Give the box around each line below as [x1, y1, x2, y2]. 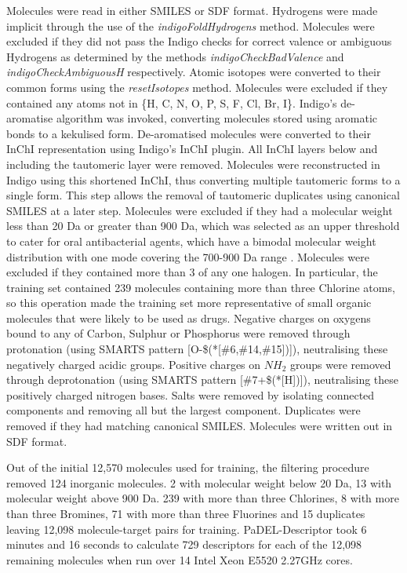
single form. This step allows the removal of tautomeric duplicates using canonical [6, 187, 400, 203]
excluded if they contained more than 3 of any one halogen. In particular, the [6, 264, 378, 280]
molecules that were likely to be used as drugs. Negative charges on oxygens [6, 309, 371, 326]
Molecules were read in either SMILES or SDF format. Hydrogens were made [6, 2, 378, 18]
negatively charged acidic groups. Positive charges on [6, 356, 261, 372]
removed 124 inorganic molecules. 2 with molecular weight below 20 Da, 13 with [6, 474, 392, 491]
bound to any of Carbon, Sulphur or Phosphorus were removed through [6, 325, 351, 341]
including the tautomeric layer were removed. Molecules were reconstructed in [6, 155, 380, 172]
